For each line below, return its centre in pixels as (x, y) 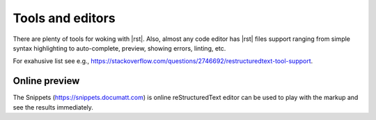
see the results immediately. (53, 107)
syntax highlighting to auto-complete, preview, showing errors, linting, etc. (119, 48)
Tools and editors (64, 18)
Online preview (46, 81)
